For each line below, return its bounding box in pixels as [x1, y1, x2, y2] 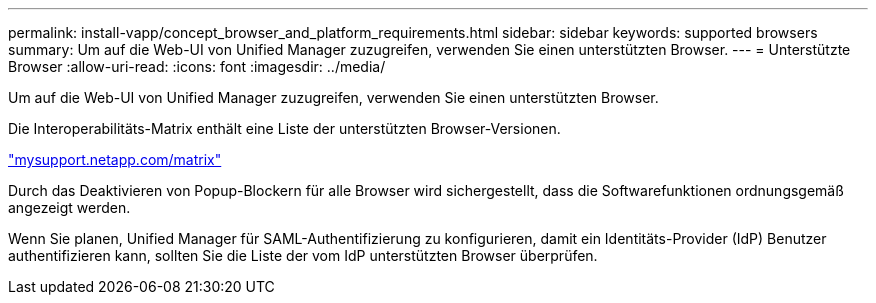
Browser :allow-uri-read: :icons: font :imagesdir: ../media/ [8, 58, 386, 75]
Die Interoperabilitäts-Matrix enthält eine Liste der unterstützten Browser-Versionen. [8, 120, 561, 137]
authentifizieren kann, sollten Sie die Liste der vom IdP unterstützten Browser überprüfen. [8, 247, 598, 264]
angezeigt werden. [8, 199, 131, 216]
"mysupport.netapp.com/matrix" [8, 151, 222, 168]
